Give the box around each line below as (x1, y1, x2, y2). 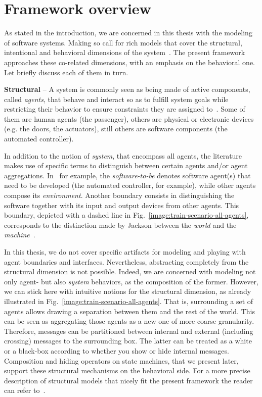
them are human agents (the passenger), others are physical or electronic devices (4, 113, 254, 124)
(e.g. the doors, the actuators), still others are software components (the (4, 123, 228, 134)
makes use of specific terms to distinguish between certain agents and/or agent (4, 160, 248, 171)
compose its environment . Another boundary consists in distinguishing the (4, 190, 235, 201)
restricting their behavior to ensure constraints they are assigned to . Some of (4, 104, 245, 114)
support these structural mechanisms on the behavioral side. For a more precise (4, 365, 250, 376)
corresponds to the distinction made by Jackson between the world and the (4, 219, 237, 230)
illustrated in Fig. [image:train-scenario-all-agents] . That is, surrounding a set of (4, 295, 253, 306)
